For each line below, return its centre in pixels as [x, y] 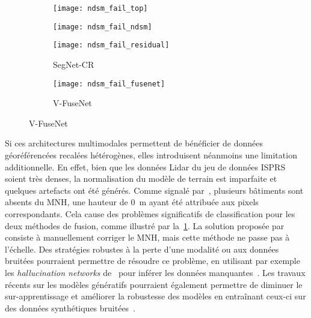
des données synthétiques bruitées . [70, 307]
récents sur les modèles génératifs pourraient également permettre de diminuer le [154, 284]
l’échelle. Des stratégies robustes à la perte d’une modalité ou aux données [142, 249]
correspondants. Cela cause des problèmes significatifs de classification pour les [150, 213]
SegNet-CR [74, 64]
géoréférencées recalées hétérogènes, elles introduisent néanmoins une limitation [151, 155]
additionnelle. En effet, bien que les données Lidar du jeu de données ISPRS [145, 166]
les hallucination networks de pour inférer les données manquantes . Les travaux [155, 272]
